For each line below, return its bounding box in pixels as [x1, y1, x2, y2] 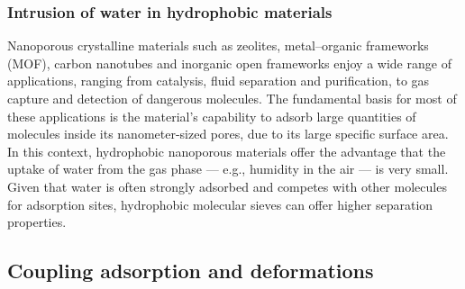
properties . [7, 212, 67, 231]
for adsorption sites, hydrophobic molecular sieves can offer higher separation [7, 194, 433, 213]
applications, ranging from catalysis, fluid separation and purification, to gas [7, 71, 430, 90]
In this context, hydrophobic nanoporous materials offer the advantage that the [7, 141, 446, 160]
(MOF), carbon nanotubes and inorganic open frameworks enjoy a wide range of [7, 53, 451, 72]
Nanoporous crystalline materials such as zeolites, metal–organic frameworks [7, 36, 429, 55]
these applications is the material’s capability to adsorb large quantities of [7, 106, 416, 125]
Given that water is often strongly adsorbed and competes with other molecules [7, 176, 447, 195]
